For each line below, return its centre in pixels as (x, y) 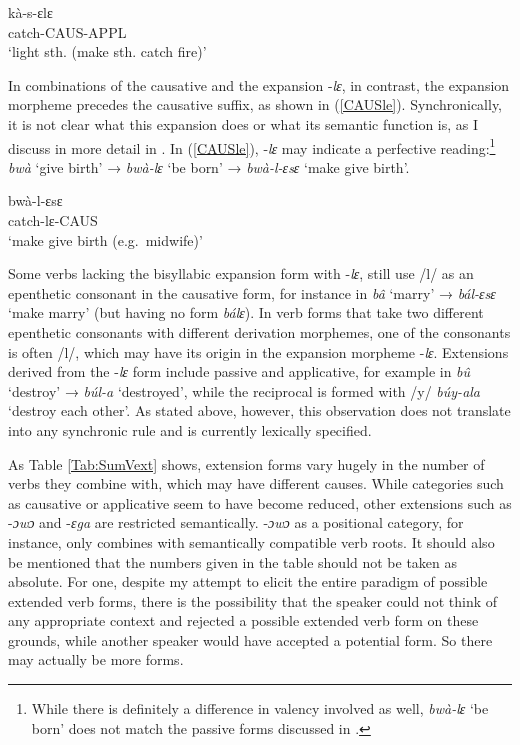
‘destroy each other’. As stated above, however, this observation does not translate (259, 410)
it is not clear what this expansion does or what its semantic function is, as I (243, 123)
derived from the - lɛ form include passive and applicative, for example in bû (239, 371)
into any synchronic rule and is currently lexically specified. (190, 429)
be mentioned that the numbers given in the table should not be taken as (233, 561)
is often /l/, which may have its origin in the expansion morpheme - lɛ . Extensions (258, 351)
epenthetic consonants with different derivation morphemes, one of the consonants (259, 331)
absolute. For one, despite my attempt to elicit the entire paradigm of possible (248, 581)
